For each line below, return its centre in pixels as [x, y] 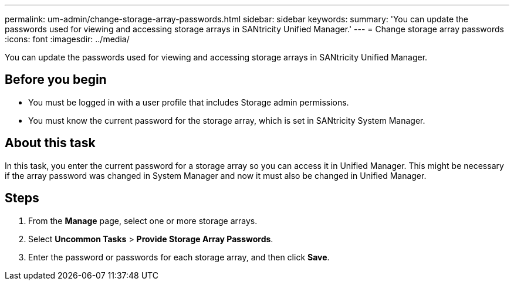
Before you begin [56, 80]
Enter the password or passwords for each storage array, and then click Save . [179, 257]
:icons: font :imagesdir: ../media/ [67, 39]
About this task [50, 143]
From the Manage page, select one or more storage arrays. [143, 220]
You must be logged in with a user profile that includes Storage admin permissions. [189, 102]
